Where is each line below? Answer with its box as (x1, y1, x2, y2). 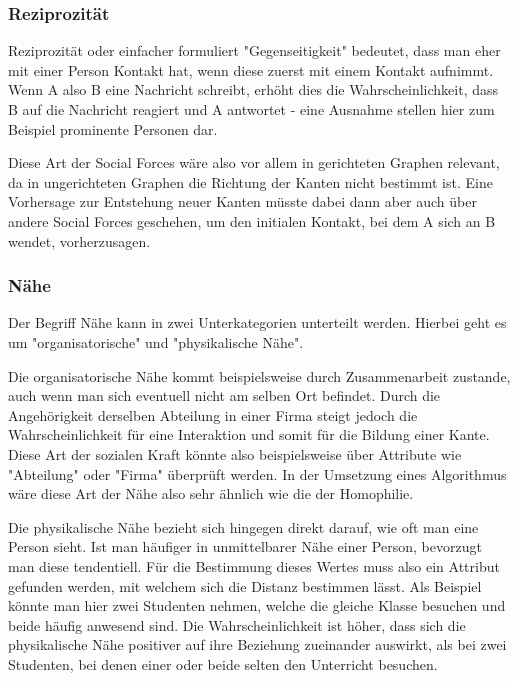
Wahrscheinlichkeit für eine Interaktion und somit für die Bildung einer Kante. (8, 424, 490, 445)
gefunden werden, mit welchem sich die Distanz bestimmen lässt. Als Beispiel (8, 575, 482, 596)
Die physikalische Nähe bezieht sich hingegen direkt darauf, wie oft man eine (8, 516, 479, 537)
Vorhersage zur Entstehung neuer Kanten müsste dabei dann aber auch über (8, 191, 477, 212)
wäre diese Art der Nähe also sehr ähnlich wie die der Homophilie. (8, 483, 414, 504)
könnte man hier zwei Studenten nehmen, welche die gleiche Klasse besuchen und (8, 595, 506, 616)
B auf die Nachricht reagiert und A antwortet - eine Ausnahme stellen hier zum (8, 99, 495, 119)
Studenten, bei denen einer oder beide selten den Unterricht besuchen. (8, 653, 438, 674)
